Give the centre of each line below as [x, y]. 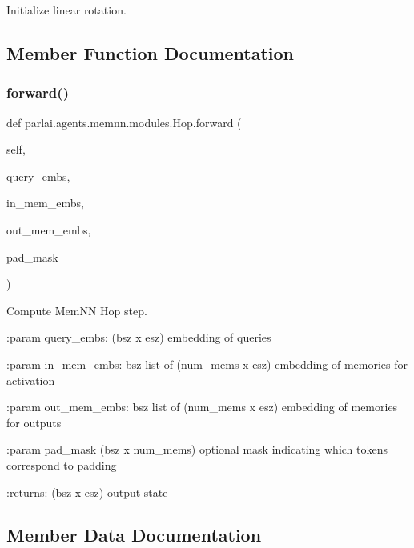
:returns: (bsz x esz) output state [87, 492]
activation [31, 380]
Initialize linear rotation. [66, 10]
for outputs [34, 422]
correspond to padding [62, 464]
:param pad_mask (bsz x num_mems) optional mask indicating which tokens [197, 449]
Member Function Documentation [151, 52]
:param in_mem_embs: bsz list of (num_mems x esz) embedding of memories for [207, 364]
